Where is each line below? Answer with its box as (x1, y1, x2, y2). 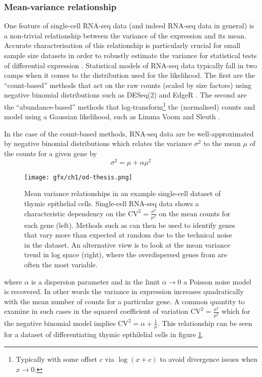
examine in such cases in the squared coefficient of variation (4, 306, 188, 316)
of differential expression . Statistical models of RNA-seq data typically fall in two (4, 60, 257, 70)
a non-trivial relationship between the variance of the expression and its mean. (4, 30, 246, 40)
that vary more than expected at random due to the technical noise (24, 229, 232, 240)
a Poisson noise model (183, 276, 251, 287)
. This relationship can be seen (157, 317, 252, 328)
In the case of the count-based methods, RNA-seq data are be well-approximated (4, 128, 254, 138)
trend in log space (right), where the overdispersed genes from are (24, 249, 227, 260)
